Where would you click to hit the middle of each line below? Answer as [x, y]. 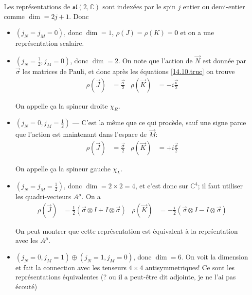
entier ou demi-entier [214, 6]
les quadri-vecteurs [43, 196]
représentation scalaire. [50, 43]
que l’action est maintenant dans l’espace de [81, 134]
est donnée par [224, 60]
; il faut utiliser [220, 186]
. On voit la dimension [215, 256]
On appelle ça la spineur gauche [63, 169]
